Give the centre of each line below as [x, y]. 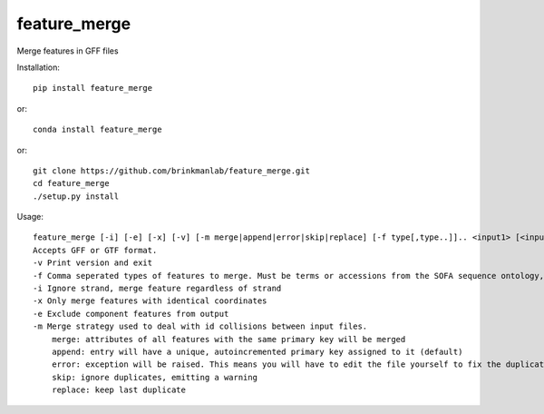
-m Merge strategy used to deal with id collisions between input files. [200, 326]
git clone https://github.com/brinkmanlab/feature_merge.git [171, 171]
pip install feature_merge [93, 88]
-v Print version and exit [93, 263]
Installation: [39, 67]
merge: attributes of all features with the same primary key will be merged [228, 339]
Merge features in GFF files [68, 51]
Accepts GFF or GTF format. [95, 250]
